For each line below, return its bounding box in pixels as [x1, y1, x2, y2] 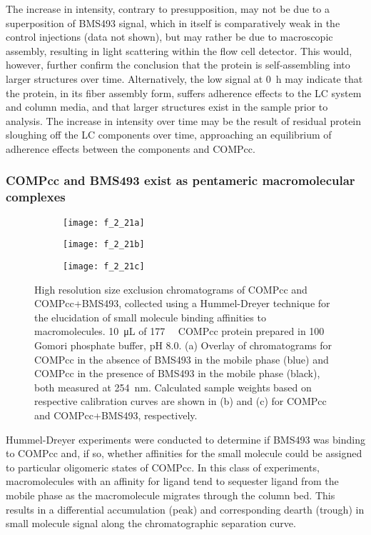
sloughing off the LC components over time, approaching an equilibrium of [6, 127, 332, 142]
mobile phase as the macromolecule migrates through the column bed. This [6, 487, 335, 502]
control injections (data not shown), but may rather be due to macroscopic [6, 29, 333, 44]
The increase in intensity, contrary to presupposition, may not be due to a [6, 1, 330, 16]
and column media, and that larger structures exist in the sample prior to [6, 99, 328, 114]
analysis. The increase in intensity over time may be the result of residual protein [6, 113, 362, 128]
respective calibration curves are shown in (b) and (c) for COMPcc [34, 394, 327, 409]
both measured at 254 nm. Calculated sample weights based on [34, 379, 312, 394]
